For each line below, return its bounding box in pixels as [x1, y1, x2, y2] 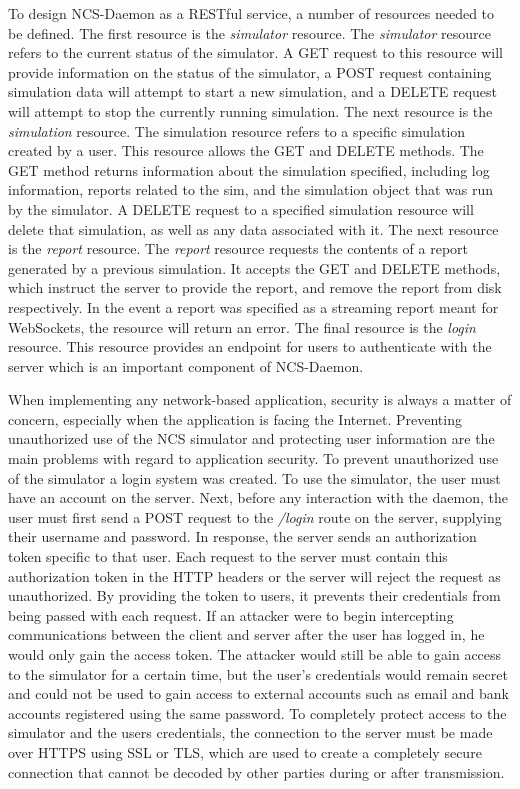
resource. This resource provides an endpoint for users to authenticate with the [8, 336, 492, 357]
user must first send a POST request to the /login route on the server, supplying [8, 506, 502, 527]
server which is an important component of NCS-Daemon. [8, 355, 364, 376]
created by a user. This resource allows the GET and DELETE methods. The [8, 140, 484, 161]
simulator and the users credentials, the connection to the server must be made [8, 722, 493, 743]
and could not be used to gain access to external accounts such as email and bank [8, 683, 509, 704]
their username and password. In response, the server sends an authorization [8, 526, 477, 547]
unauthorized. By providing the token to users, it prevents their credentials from [8, 585, 501, 606]
